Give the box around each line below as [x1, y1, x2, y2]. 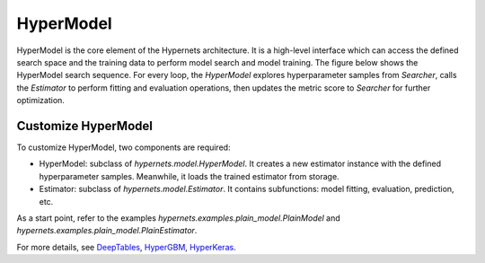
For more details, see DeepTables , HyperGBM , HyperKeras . [16, 241, 237, 252]
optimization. [16, 95, 65, 106]
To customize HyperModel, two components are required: [16, 142, 231, 153]
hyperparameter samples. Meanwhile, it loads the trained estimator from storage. [39, 171, 340, 181]
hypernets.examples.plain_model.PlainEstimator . [16, 225, 198, 236]
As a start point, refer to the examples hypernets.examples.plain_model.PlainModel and [16, 212, 340, 224]
